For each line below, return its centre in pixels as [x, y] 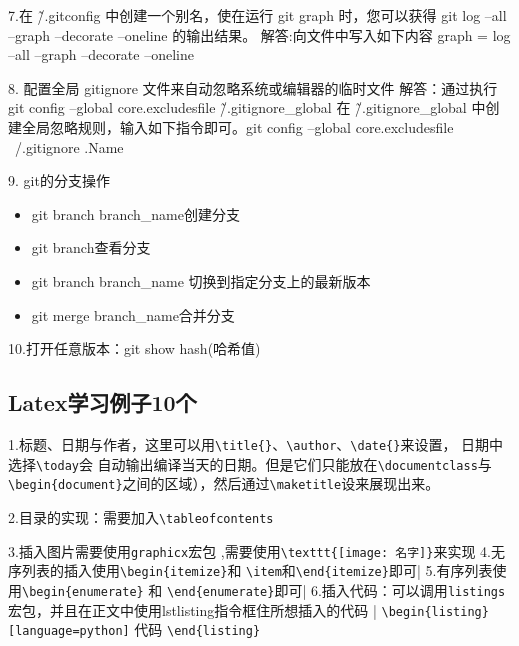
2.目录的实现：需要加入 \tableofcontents [141, 516]
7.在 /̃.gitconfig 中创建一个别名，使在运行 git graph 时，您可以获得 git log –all [257, 15]
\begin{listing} [435, 611]
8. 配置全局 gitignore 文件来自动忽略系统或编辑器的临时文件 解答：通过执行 [253, 87]
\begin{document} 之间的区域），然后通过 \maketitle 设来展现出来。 [224, 483]
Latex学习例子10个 [102, 402]
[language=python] [69, 631]
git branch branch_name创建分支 [135, 213]
